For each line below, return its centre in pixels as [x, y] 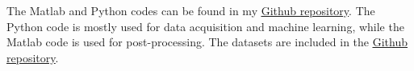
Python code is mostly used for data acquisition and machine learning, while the [205, 26]
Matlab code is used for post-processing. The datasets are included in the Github [207, 42]
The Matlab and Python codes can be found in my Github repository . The [191, 10]
